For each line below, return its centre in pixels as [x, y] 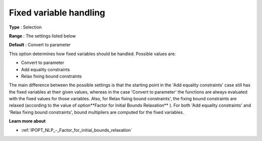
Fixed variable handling [57, 13]
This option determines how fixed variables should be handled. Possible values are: [92, 54]
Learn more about [27, 121]
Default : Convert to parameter [40, 45]
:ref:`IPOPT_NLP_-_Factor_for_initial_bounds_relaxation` [77, 130]
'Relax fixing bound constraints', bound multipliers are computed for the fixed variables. [97, 112]
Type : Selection [25, 27]
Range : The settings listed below [42, 36]
